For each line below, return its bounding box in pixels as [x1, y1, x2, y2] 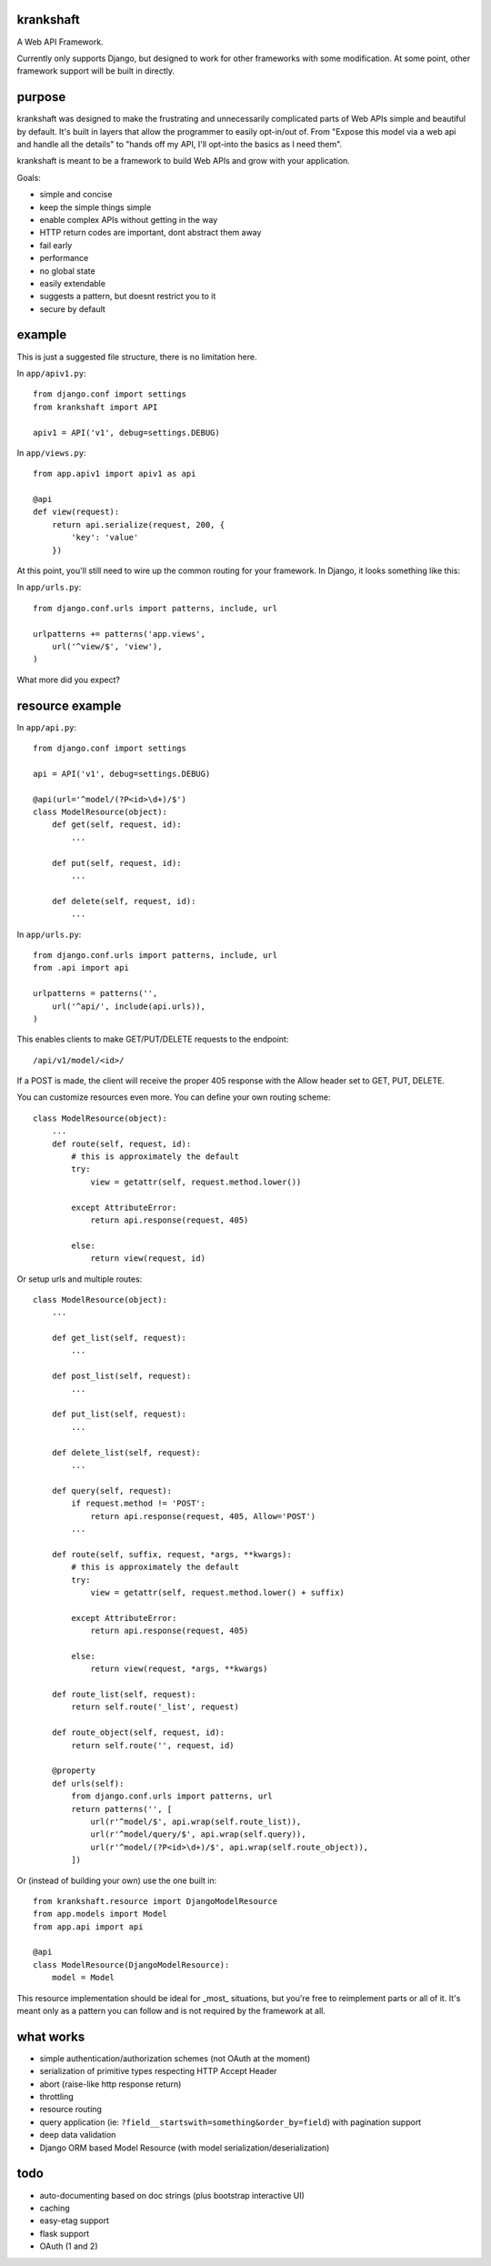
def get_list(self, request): [51, 1333, 186, 1344]
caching [39, 2202, 70, 2213]
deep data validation [39, 2130, 116, 2140]
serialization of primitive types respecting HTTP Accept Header [39, 2066, 277, 2077]
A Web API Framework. [16, 36, 104, 47]
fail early [39, 239, 73, 250]
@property [51, 1766, 95, 1776]
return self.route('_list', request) [71, 1702, 240, 1712]
